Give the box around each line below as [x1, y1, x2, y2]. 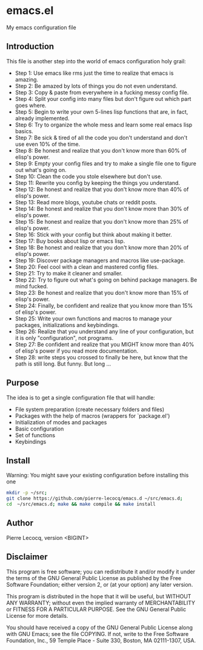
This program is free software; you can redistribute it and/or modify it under [6, 568, 196, 575]
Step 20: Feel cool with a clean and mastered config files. [15, 263, 159, 271]
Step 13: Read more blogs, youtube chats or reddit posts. [15, 198, 158, 206]
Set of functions [15, 431, 56, 438]
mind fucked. [15, 282, 48, 289]
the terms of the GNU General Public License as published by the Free [6, 574, 182, 581]
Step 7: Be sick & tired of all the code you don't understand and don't [15, 134, 188, 141]
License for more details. [6, 612, 68, 619]
